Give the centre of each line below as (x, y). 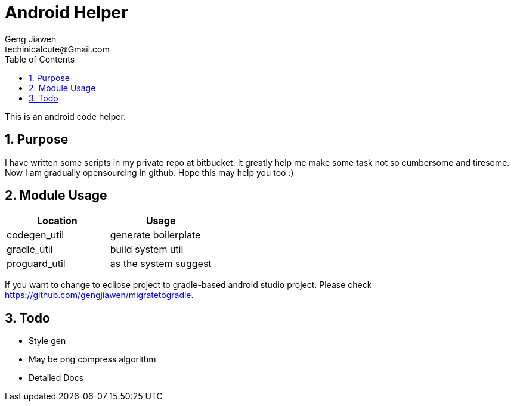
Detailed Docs (56, 378)
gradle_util (30, 250)
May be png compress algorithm (92, 359)
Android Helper (66, 13)
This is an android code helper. (65, 116)
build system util (147, 250)
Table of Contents (40, 59)
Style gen (47, 341)
